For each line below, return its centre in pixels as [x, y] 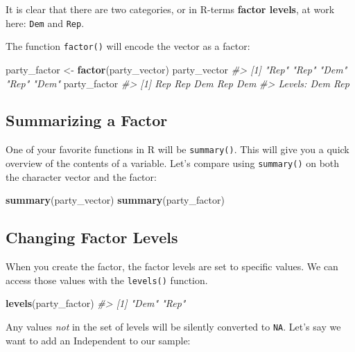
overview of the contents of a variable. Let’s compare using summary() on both [173, 162]
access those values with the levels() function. [107, 280]
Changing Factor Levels [92, 237]
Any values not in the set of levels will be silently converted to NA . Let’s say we [173, 326]
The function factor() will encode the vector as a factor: [128, 46]
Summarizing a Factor [87, 120]
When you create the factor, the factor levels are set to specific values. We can [172, 266]
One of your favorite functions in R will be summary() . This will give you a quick [177, 149]
